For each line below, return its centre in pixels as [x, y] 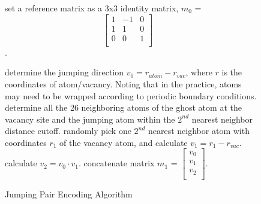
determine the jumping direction [64, 72]
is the [232, 72]
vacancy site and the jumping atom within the [90, 119]
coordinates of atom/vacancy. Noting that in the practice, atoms [123, 83]
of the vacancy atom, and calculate [124, 142]
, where [199, 72]
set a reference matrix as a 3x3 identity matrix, [92, 8]
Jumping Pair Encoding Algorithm [69, 194]
